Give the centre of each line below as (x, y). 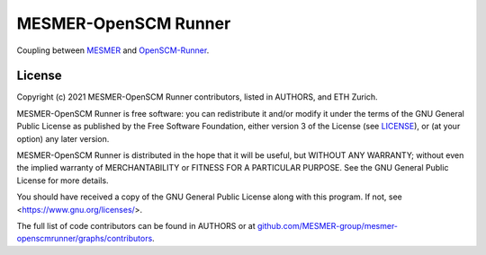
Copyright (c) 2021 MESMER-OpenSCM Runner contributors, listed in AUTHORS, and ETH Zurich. (197, 97)
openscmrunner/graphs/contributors (85, 239)
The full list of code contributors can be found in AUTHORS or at (136, 225)
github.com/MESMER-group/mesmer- (328, 225)
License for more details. (63, 180)
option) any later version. (63, 138)
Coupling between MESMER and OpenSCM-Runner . (113, 50)
